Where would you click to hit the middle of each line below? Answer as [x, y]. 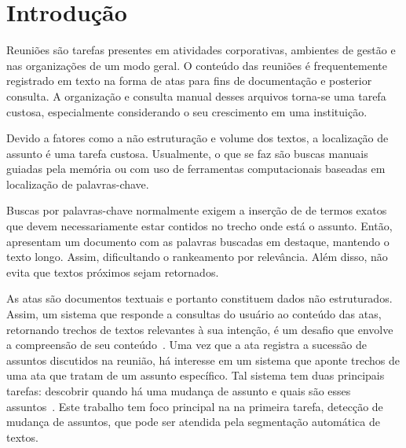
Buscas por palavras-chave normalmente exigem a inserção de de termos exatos [197, 210]
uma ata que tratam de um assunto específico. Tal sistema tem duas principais [196, 375]
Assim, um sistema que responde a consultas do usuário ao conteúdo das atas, [194, 314]
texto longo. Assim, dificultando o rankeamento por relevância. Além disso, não [197, 257]
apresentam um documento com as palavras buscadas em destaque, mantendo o [198, 241]
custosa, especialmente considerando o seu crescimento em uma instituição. [187, 111]
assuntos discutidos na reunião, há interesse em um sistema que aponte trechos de [203, 360]
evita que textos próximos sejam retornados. [113, 272]
